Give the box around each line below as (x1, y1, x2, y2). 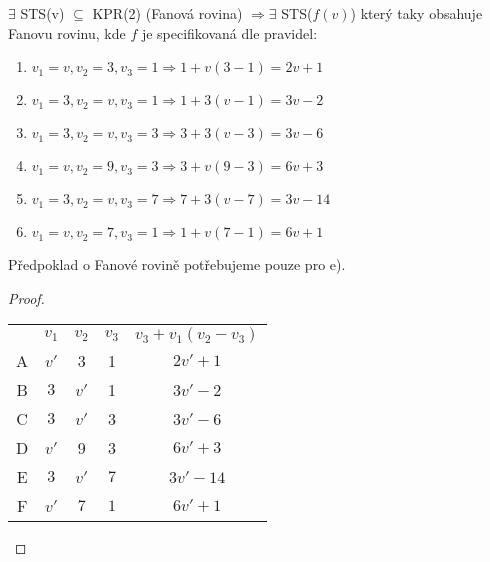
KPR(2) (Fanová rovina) (92, 3, 243, 23)
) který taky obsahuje (350, 3, 483, 23)
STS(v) (20, 3, 65, 23)
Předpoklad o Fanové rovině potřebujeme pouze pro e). (8, 254, 346, 275)
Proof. (8, 287, 45, 308)
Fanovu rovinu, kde (8, 22, 126, 43)
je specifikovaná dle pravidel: (141, 22, 318, 43)
